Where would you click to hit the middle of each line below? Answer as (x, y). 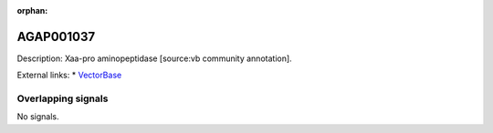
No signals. (38, 117)
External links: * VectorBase (69, 75)
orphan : (32, 10)
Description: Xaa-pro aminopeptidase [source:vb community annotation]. (154, 58)
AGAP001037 (56, 36)
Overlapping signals (63, 98)
